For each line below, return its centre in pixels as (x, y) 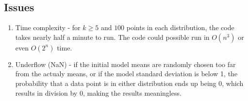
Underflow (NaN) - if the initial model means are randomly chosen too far (125, 64)
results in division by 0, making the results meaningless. (98, 93)
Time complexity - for (48, 27)
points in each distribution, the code (180, 27)
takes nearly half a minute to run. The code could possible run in (112, 37)
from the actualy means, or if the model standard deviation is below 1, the (126, 74)
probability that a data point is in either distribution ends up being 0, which (129, 83)
